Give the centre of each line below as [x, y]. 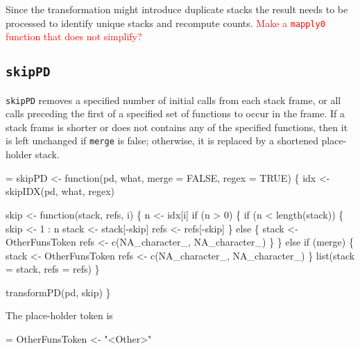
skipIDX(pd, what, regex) [60, 191]
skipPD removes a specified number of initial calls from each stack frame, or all [173, 100]
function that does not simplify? [74, 36]
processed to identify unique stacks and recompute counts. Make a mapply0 [165, 23]
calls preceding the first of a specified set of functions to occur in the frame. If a [175, 113]
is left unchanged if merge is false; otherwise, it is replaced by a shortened [162, 141]
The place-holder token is [59, 315]
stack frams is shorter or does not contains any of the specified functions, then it [177, 127]
